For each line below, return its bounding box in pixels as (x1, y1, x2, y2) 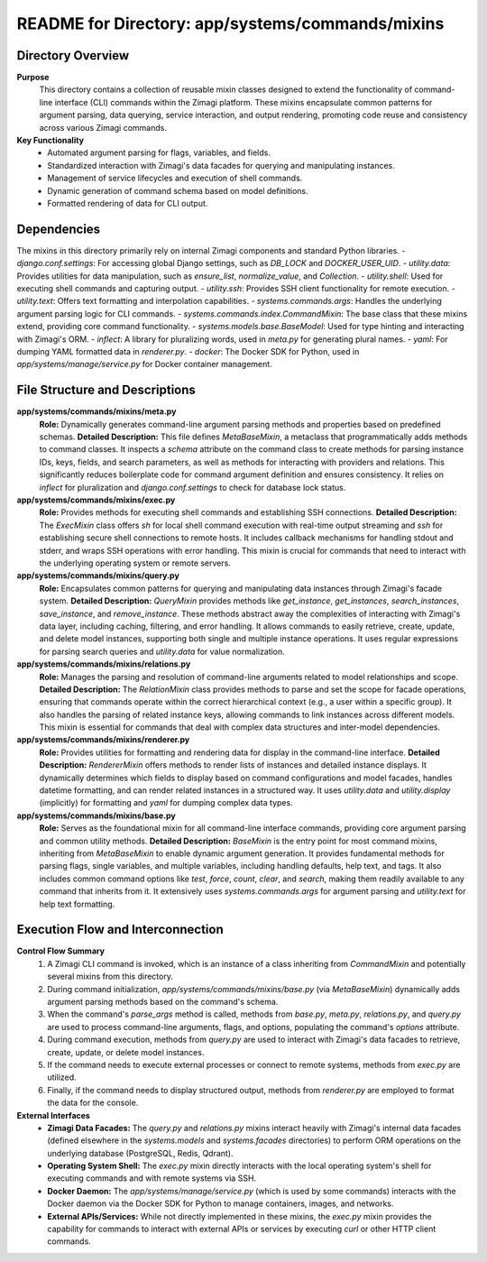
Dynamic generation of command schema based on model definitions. (47, 185, 308, 196)
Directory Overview (16, 48, 130, 63)
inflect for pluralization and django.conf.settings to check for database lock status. (39, 482, 346, 493)
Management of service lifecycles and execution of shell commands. (47, 172, 303, 184)
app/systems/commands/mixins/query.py (16, 570, 179, 581)
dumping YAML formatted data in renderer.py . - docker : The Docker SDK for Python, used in (16, 346, 360, 356)
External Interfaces (16, 1110, 90, 1120)
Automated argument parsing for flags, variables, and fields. (47, 147, 271, 158)
